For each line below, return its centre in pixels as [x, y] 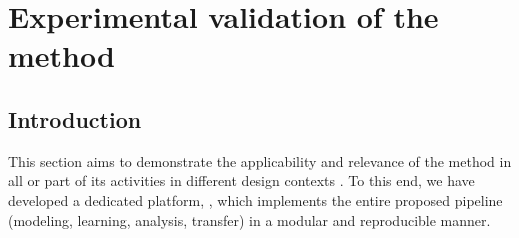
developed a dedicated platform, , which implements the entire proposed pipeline [255, 199]
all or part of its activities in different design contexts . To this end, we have [241, 180]
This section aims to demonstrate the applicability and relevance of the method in [260, 160]
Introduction [75, 118]
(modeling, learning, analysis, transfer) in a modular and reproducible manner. [249, 219]
